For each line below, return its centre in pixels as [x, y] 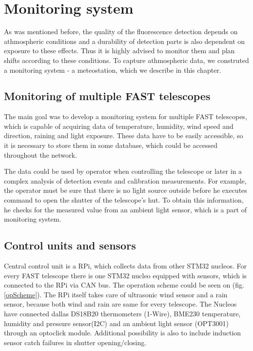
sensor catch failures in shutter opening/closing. [75, 342]
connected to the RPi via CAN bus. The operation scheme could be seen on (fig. [124, 285]
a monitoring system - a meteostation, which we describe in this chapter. [113, 70]
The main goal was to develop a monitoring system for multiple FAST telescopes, [126, 116]
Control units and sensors [70, 245]
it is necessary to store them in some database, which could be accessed [111, 145]
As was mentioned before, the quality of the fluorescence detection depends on [121, 31]
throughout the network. [40, 155]
